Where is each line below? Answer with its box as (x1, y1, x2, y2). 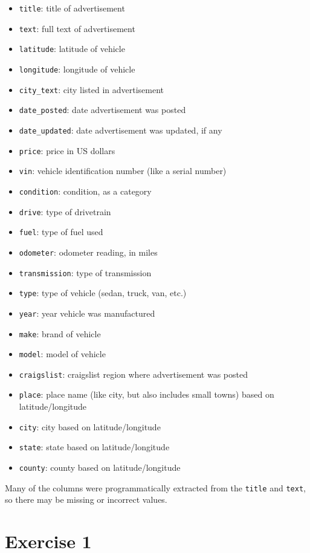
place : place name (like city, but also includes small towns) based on (19, 388, 274, 401)
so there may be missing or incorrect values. (5, 493, 167, 506)
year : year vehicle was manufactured (19, 306, 155, 319)
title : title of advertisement (19, 2, 125, 14)
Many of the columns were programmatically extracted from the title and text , (5, 481, 306, 494)
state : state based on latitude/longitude (19, 441, 170, 453)
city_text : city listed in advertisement (19, 83, 164, 95)
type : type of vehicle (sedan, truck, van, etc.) (19, 286, 187, 299)
